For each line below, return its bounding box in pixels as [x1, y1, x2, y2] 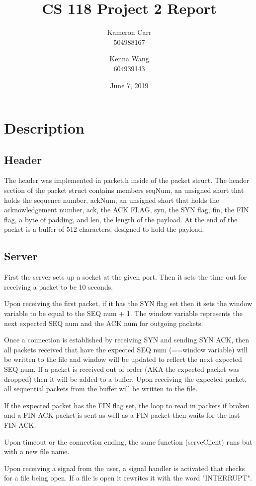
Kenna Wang [109, 53, 149, 64]
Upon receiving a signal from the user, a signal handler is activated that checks [4, 463, 245, 473]
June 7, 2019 [110, 80, 149, 90]
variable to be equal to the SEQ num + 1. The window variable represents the [4, 308, 243, 319]
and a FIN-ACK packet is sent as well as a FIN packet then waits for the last [4, 410, 240, 420]
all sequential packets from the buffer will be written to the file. [4, 383, 198, 394]
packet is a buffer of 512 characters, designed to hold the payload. [4, 224, 204, 234]
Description [4, 118, 85, 138]
